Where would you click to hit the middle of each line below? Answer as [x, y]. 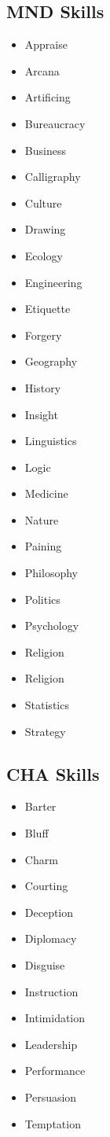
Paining [43, 546]
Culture [43, 202]
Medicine [46, 493]
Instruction [51, 991]
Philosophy [51, 573]
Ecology [44, 255]
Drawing [45, 229]
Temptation [53, 1123]
